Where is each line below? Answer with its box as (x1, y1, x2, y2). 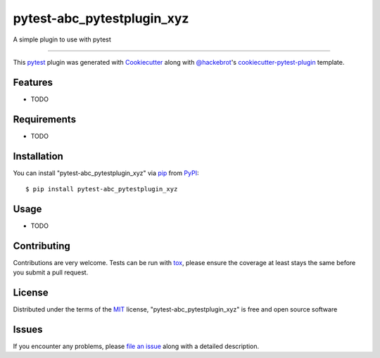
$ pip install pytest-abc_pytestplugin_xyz (25, 185, 178, 193)
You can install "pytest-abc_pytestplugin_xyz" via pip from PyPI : (13, 169, 199, 177)
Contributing (13, 240, 70, 252)
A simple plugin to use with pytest (13, 35, 112, 44)
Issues (13, 324, 43, 335)
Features (13, 76, 53, 88)
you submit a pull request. (13, 268, 89, 277)
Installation (13, 150, 63, 162)
